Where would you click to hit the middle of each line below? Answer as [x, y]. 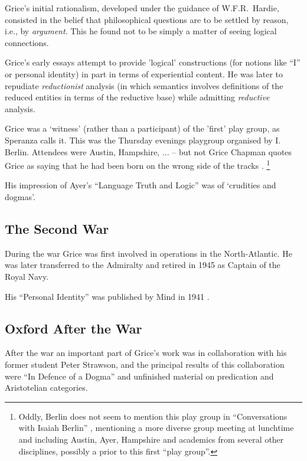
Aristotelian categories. [46, 388]
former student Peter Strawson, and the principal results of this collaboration [145, 364]
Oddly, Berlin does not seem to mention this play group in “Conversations [153, 416]
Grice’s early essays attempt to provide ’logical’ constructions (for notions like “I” [153, 62]
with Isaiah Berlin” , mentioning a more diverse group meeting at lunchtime [156, 428]
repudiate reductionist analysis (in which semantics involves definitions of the [144, 85]
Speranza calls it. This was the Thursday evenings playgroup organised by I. [143, 140]
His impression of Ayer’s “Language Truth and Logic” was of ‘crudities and [141, 185]
